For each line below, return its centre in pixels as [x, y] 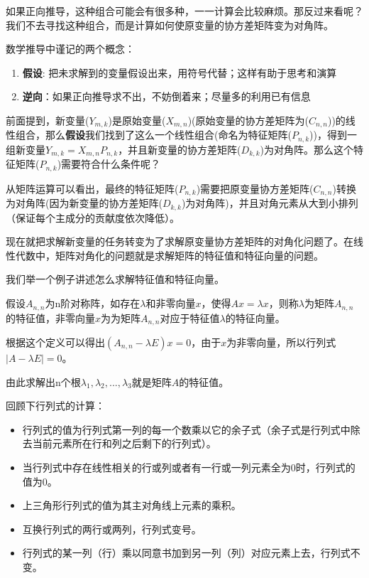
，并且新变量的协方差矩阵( [180, 149]
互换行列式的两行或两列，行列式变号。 [112, 529]
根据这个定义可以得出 [55, 342]
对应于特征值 [190, 317]
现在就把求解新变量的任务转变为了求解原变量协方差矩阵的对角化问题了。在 [180, 241]
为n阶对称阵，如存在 [93, 303]
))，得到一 [333, 135]
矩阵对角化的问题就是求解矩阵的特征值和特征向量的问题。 [189, 255]
